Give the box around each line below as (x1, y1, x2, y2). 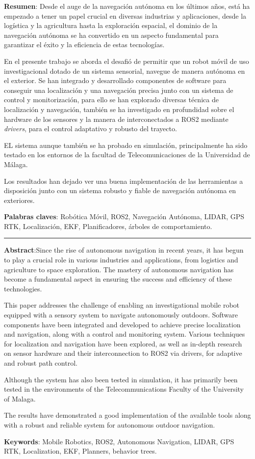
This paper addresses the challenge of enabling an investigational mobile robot (4, 300, 240, 310)
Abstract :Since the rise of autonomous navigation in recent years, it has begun (4, 245, 244, 255)
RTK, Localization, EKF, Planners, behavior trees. (4, 446, 157, 456)
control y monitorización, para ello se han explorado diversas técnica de (4, 94, 219, 105)
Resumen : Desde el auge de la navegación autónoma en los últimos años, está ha (4, 1, 250, 11)
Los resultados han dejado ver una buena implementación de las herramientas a (4, 175, 243, 186)
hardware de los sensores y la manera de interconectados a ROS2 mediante (4, 114, 229, 124)
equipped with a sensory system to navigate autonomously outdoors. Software (4, 310, 238, 320)
